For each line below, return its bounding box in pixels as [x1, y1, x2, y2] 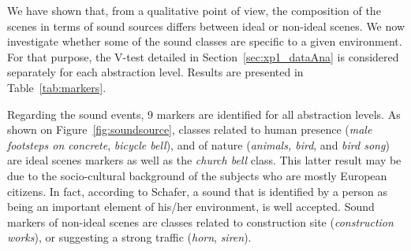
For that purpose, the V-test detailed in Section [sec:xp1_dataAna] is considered [7, 48, 399, 65]
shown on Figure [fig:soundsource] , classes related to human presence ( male [7, 121, 372, 138]
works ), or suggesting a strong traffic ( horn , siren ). [7, 229, 252, 245]
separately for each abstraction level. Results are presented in [7, 64, 304, 80]
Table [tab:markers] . [7, 79, 106, 95]
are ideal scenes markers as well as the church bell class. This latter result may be [7, 152, 402, 168]
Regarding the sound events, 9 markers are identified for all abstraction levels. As [7, 105, 401, 122]
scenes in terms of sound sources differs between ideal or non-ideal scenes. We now [7, 17, 405, 34]
